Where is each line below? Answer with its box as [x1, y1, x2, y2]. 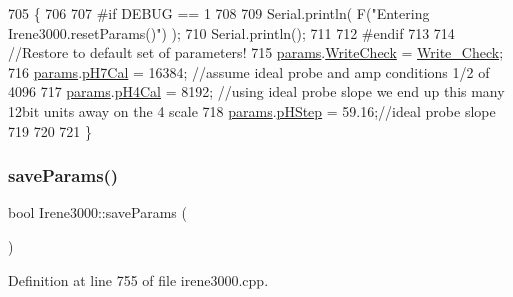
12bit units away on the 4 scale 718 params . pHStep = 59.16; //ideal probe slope [8, 100, 496, 121]
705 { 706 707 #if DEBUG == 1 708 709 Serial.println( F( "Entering [8, 3, 430, 23]
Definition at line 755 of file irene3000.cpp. [8, 269, 269, 290]
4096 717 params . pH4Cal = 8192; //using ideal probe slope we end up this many [8, 81, 505, 102]
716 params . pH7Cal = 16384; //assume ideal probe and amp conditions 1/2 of [8, 61, 490, 82]
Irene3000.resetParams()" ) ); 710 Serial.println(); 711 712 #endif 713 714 [8, 22, 455, 43]
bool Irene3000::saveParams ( [8, 202, 187, 223]
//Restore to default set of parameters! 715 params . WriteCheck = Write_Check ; [8, 42, 504, 63]
